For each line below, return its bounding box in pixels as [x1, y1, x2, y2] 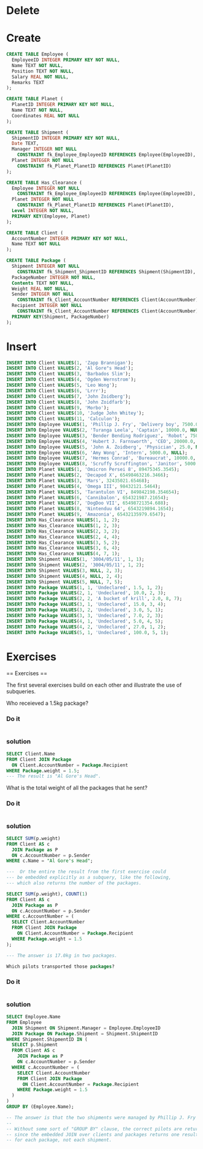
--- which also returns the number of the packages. [6, 880, 142, 886]
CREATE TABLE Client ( [6, 230, 63, 236]
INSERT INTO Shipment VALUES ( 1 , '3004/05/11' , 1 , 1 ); [6, 557, 145, 563]
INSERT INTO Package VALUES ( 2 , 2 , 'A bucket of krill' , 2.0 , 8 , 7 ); [6, 596, 182, 602]
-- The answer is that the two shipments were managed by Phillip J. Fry [6, 1115, 196, 1121]
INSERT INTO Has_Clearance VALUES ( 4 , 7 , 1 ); [6, 551, 120, 557]
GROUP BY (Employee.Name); [6, 1104, 74, 1110]
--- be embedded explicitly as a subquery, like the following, [6, 875, 172, 881]
